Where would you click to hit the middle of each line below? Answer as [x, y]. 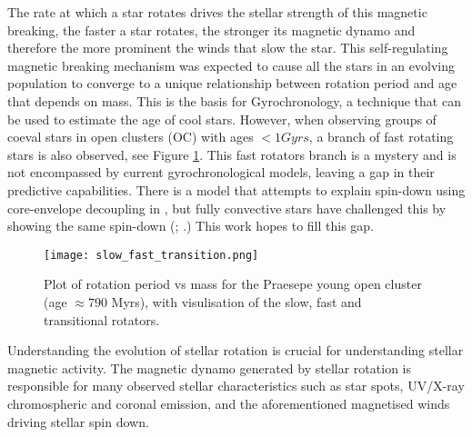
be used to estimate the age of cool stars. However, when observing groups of [222, 119]
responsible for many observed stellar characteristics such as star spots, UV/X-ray [236, 386]
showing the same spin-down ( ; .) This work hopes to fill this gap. [191, 226]
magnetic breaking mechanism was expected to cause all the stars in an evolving [231, 65]
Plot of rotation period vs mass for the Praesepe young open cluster [233, 284]
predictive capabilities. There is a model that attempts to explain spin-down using [236, 189]
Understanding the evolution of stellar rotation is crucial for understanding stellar [236, 350]
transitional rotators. [102, 319]
